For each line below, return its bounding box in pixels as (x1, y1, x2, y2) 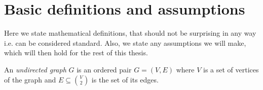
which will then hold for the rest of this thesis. (4, 47, 148, 58)
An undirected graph (4, 64, 66, 74)
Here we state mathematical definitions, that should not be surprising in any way (4, 28, 256, 38)
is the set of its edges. (91, 74, 159, 84)
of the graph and (4, 74, 56, 84)
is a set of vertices (203, 64, 259, 74)
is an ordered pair (77, 64, 132, 74)
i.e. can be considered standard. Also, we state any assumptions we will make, (4, 37, 246, 48)
